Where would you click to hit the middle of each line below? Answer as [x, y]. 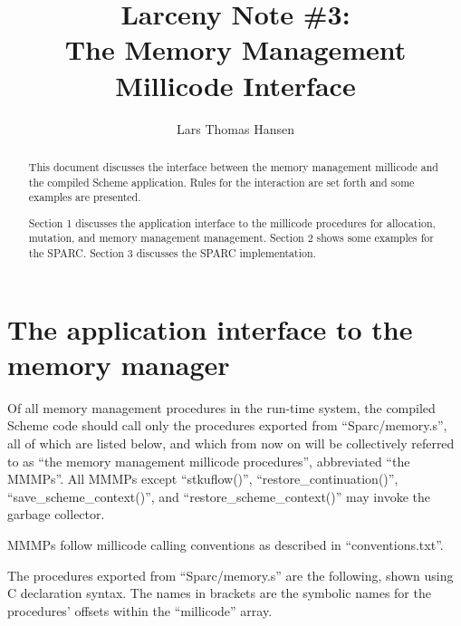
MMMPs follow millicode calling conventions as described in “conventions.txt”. [226, 544]
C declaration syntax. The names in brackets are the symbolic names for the [219, 593]
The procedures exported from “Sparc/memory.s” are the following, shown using [230, 575]
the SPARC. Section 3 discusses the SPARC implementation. [172, 253]
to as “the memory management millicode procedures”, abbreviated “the [209, 461]
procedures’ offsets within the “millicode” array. [140, 610]
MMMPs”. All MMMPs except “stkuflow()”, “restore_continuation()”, [203, 479]
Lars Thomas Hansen [235, 128]
